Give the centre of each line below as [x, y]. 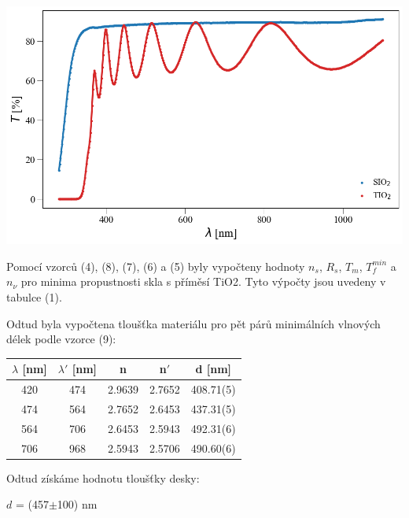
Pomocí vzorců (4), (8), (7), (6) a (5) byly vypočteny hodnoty [156, 266]
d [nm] [214, 369]
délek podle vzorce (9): [61, 339]
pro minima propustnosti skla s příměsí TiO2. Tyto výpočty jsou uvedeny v [203, 281]
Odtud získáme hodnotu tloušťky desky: [103, 477]
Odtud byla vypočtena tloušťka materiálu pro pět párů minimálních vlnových [193, 323]
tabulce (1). [34, 296]
